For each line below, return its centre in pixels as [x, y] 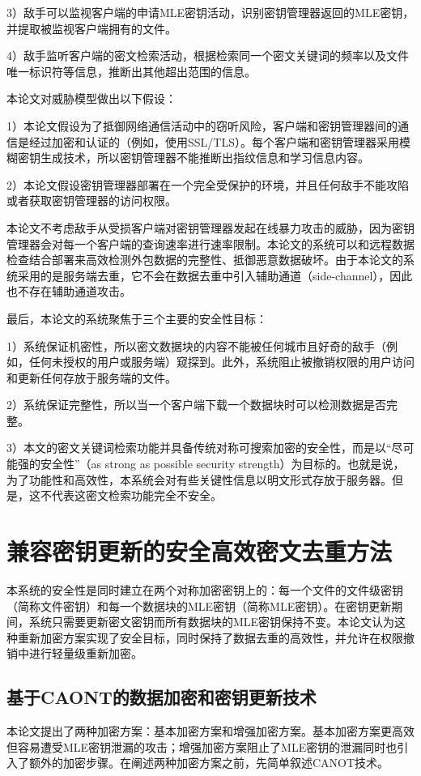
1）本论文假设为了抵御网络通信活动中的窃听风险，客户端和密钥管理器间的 [202, 125]
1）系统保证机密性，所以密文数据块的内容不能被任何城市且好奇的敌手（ [196, 345]
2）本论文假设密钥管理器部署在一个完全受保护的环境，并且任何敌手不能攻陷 [208, 184]
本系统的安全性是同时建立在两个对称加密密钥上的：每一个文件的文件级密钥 [205, 589]
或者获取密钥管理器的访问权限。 [91, 200]
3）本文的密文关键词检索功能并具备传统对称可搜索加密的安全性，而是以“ [199, 448]
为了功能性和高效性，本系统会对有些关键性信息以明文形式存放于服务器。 [199, 479]
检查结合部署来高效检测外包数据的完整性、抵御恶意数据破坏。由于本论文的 [205, 260]
